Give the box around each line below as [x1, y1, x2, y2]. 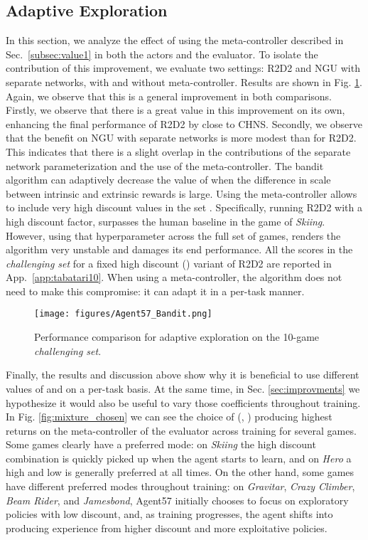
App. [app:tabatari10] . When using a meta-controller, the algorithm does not [6, 270, 342, 285]
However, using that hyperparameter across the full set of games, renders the [6, 228, 341, 243]
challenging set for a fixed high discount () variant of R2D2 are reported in [6, 255, 332, 270]
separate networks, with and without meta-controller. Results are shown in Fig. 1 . [6, 74, 362, 89]
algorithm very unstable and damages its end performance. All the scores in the [6, 242, 353, 257]
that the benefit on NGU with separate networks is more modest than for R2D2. [6, 130, 357, 145]
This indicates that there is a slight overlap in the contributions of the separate [6, 144, 351, 159]
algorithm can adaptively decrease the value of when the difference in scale [6, 172, 331, 187]
